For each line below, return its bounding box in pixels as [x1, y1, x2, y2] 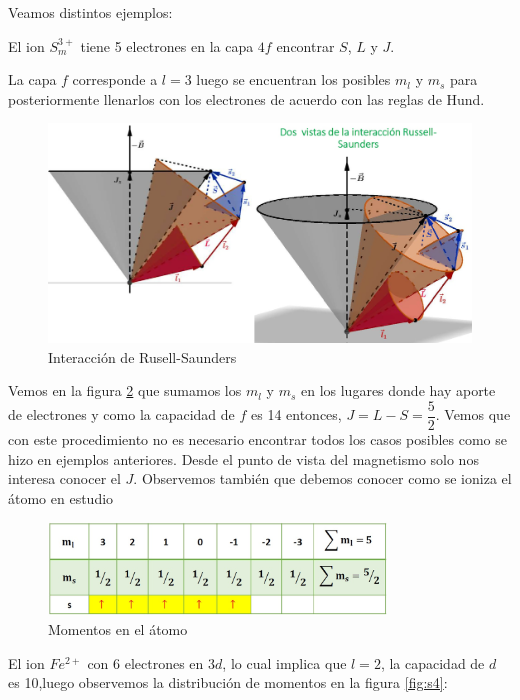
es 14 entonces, [251, 404, 342, 425]
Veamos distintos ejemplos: [8, 2, 173, 22]
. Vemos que [435, 404, 511, 425]
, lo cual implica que [222, 652, 347, 673]
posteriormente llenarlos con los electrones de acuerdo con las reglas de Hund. [8, 88, 485, 109]
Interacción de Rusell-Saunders [48, 346, 237, 367]
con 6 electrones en [87, 652, 204, 673]
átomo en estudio [8, 487, 114, 508]
